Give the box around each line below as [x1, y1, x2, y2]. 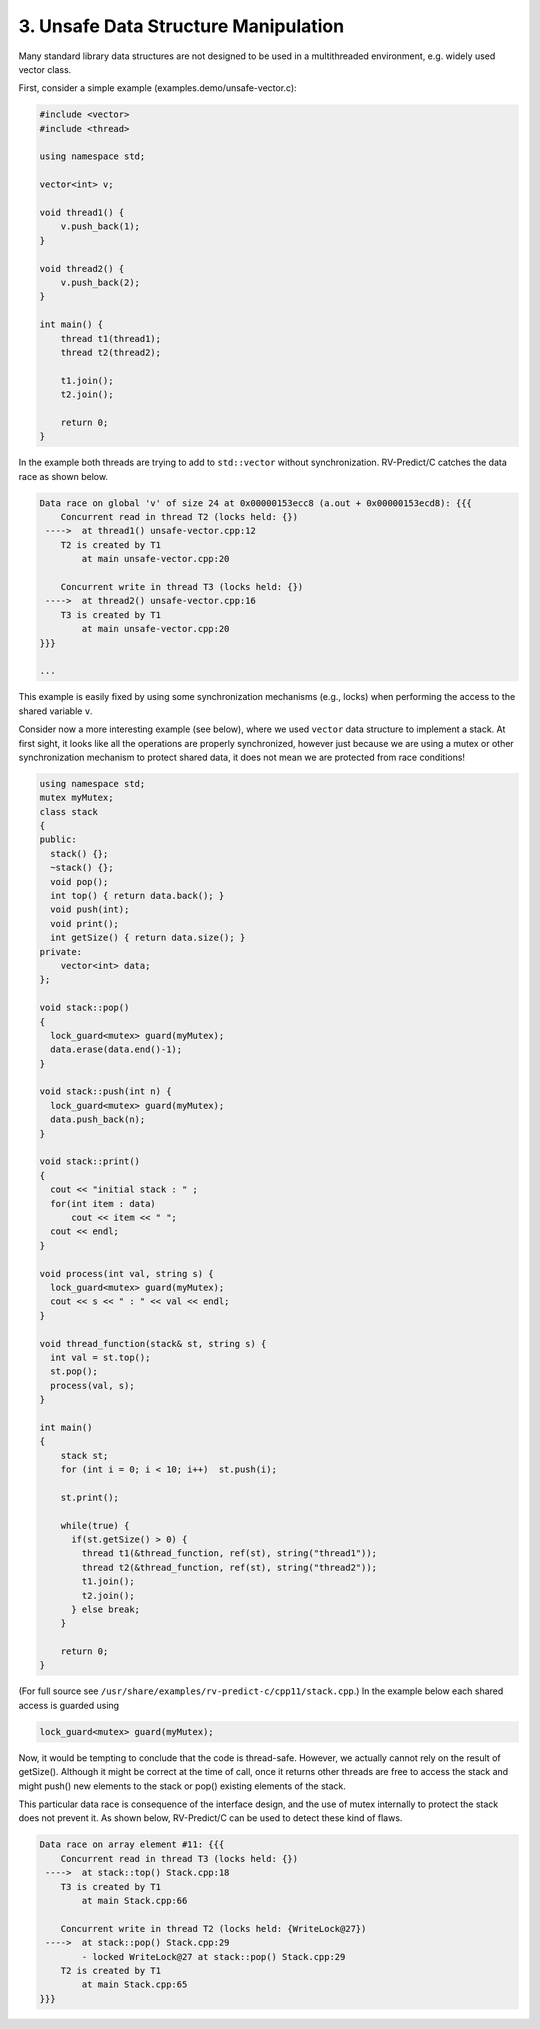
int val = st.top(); [50, 1351, 151, 1363]
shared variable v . [18, 705, 94, 717]
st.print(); [60, 1491, 120, 1503]
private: [39, 946, 83, 957]
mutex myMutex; [39, 792, 114, 804]
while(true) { [60, 1520, 130, 1531]
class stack [39, 806, 99, 817]
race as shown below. [18, 470, 109, 482]
